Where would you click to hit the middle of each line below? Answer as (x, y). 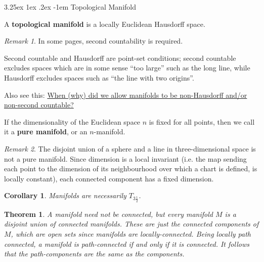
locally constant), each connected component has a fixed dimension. (109, 178)
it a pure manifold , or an (46, 132)
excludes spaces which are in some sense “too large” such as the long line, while (127, 68)
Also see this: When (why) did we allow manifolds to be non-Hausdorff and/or (126, 95)
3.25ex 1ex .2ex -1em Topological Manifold (70, 7)
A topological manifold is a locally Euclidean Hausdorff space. (105, 24)
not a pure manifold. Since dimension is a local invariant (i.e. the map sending (125, 158)
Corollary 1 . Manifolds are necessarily (65, 195)
